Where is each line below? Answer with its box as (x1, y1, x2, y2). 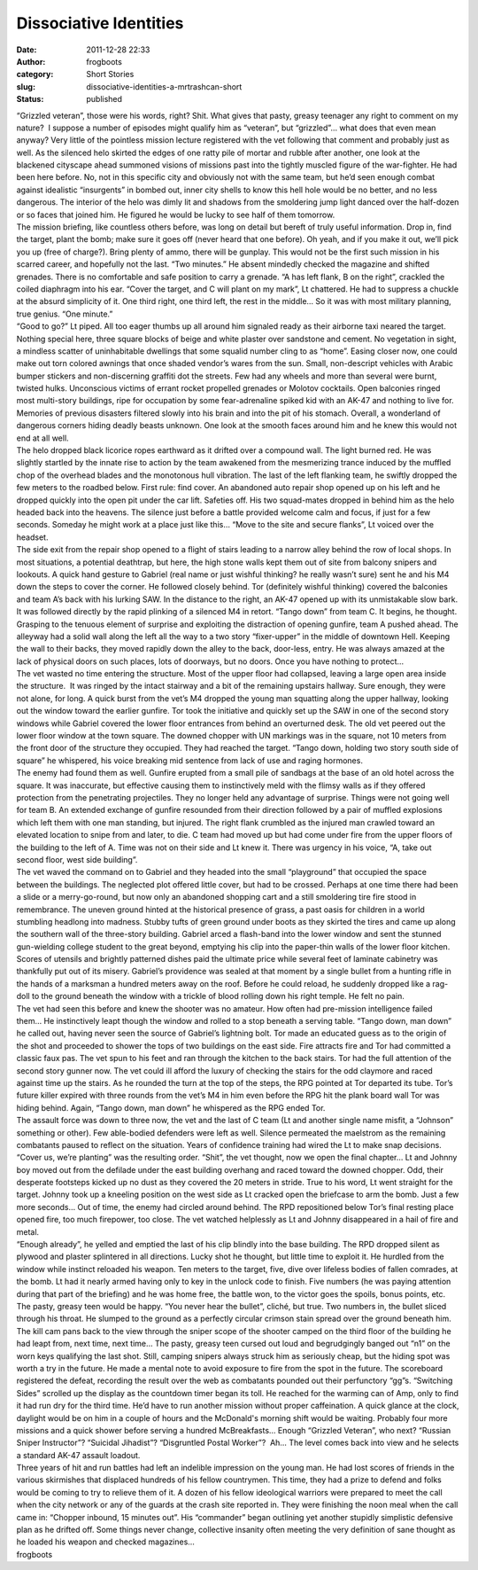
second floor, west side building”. (16, 854, 138, 864)
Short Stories (86, 69, 135, 80)
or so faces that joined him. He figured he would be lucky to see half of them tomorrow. (16, 209, 335, 220)
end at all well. (16, 433, 70, 443)
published (86, 94, 123, 105)
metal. (16, 1226, 40, 1237)
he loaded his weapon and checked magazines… (16, 1536, 195, 1547)
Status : (16, 94, 44, 105)
